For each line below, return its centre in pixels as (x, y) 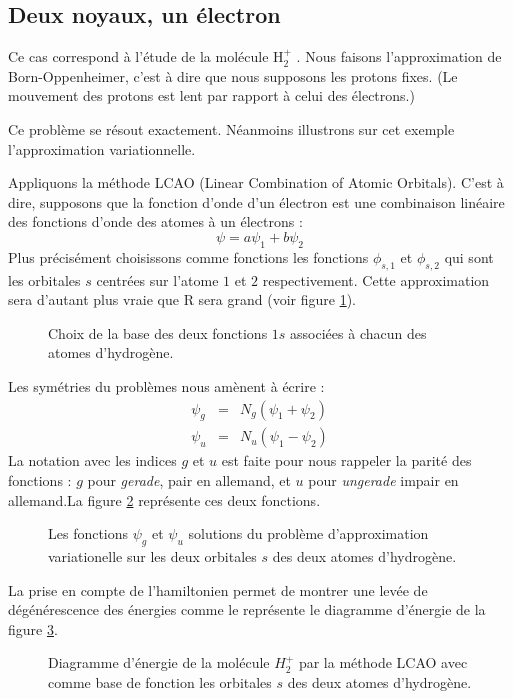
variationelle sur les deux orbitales (152, 555)
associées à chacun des (358, 332)
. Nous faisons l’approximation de (399, 56)
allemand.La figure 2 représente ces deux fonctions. (164, 499)
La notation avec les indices (92, 460)
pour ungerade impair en (383, 479)
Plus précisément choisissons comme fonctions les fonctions (188, 256)
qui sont (469, 256)
